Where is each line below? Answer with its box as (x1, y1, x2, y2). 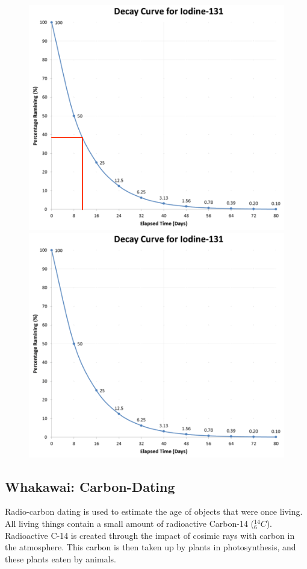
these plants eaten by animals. (5, 552, 116, 565)
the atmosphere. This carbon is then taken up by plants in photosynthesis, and (5, 541, 296, 553)
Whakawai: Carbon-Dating (5, 477, 175, 495)
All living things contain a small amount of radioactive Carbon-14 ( (5, 517, 255, 530)
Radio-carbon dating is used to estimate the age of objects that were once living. (5, 505, 303, 518)
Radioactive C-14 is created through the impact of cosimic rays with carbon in (5, 529, 295, 541)
